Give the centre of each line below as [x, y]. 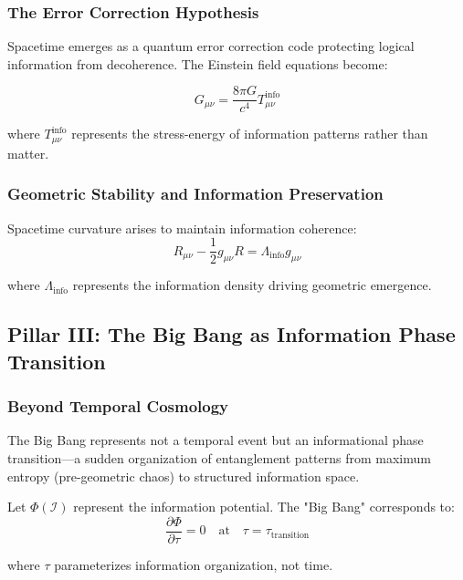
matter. [28, 153]
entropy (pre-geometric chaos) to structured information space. [184, 476]
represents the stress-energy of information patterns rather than [250, 134]
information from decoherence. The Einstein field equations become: [198, 63]
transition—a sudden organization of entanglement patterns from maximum [219, 457]
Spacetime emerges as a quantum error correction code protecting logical [211, 46]
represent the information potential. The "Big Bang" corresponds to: [264, 507]
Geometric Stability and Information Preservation [195, 194]
